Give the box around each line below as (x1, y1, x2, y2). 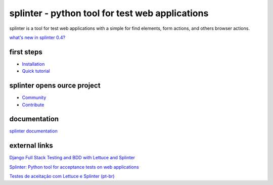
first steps (9, 48, 42, 56)
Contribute (22, 102, 44, 108)
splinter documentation (9, 128, 58, 134)
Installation (22, 61, 45, 67)
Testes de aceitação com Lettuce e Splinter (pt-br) (9, 173, 115, 179)
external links (9, 142, 53, 150)
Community (22, 95, 47, 101)
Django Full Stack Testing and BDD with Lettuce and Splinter (9, 155, 135, 161)
